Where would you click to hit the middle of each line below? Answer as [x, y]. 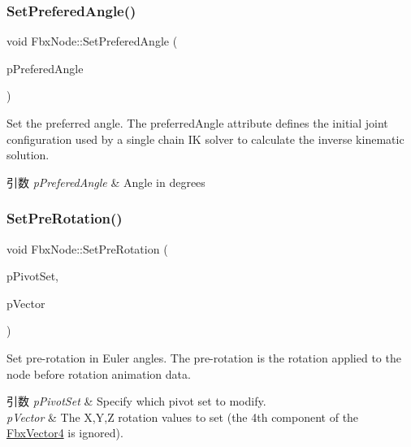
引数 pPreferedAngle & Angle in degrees [106, 182]
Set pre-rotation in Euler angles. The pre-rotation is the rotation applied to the [204, 357]
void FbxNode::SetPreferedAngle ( [92, 41]
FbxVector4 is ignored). [65, 433]
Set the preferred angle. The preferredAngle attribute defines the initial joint [197, 123]
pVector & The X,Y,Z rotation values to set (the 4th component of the [183, 417]
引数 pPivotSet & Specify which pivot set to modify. [136, 401]
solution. [28, 155]
